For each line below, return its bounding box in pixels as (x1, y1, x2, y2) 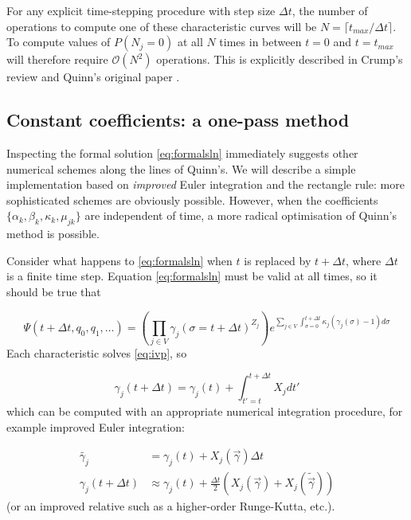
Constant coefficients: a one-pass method (6, 108, 350, 132)
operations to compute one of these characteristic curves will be (6, 18, 317, 34)
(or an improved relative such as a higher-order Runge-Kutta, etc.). (6, 498, 335, 514)
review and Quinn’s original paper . (6, 68, 180, 85)
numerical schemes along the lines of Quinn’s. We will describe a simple (6, 160, 356, 177)
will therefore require (6, 51, 108, 68)
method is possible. (6, 225, 100, 242)
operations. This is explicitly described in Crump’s (156, 51, 403, 68)
